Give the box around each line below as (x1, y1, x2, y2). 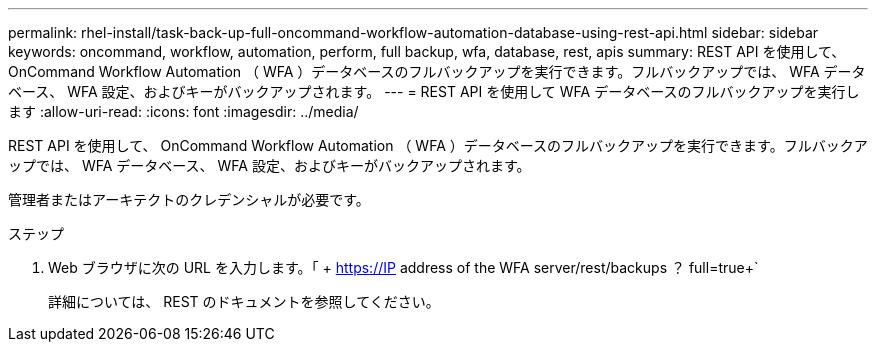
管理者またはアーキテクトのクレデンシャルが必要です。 (8, 191, 370, 208)
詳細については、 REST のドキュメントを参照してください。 (48, 293, 440, 310)
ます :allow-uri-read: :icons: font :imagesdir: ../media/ (8, 103, 359, 120)
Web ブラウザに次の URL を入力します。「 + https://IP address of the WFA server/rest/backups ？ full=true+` (48, 259, 759, 276)
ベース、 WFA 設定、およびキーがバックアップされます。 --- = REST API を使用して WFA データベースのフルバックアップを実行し (8, 83, 860, 100)
